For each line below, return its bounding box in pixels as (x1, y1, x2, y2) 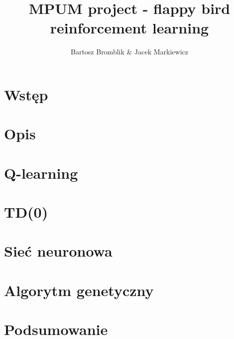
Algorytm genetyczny (4, 280, 154, 300)
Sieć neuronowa (4, 241, 113, 261)
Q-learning (4, 162, 78, 183)
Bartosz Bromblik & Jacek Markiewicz (70, 46, 189, 57)
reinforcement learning (50, 17, 209, 38)
